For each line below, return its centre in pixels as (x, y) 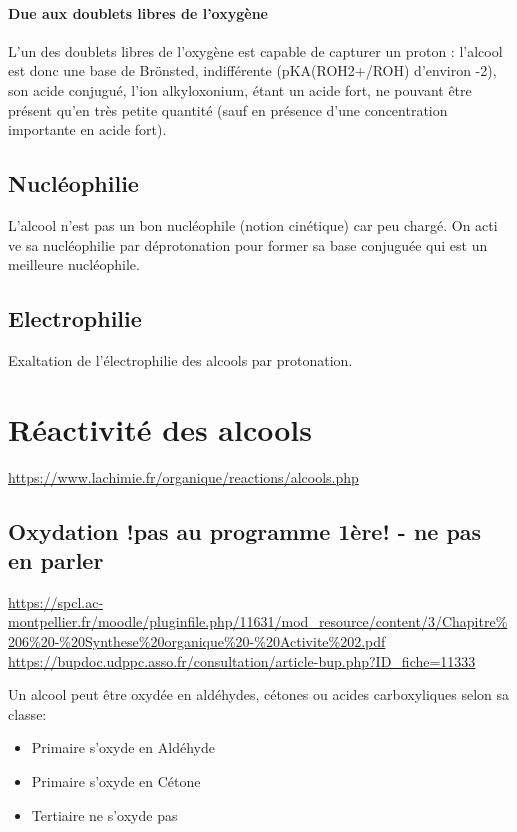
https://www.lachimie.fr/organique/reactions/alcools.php (183, 476)
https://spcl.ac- (56, 601)
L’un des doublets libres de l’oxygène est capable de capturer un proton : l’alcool (255, 50)
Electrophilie (75, 318)
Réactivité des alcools (160, 428)
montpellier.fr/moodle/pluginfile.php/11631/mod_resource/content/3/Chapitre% (258, 621)
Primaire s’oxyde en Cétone (116, 781)
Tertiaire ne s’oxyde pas (104, 814)
